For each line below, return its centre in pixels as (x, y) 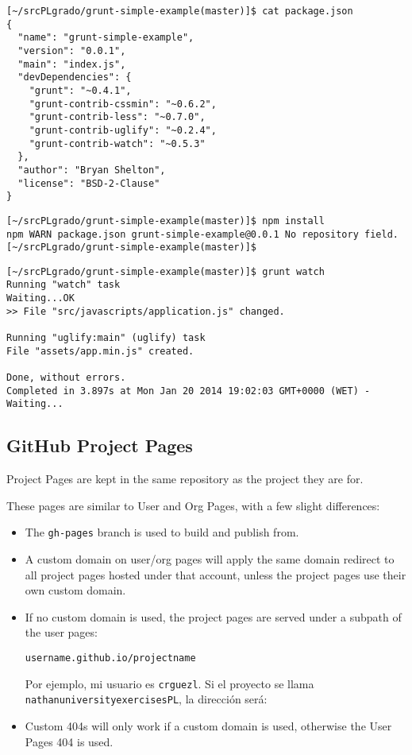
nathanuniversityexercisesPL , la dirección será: (146, 699)
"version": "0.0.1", (72, 50)
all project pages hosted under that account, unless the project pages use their (216, 574)
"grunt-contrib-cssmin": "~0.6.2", (123, 104)
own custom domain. (75, 590)
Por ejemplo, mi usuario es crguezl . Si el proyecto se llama (169, 683)
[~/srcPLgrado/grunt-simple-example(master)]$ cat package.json (180, 11)
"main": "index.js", (72, 64)
